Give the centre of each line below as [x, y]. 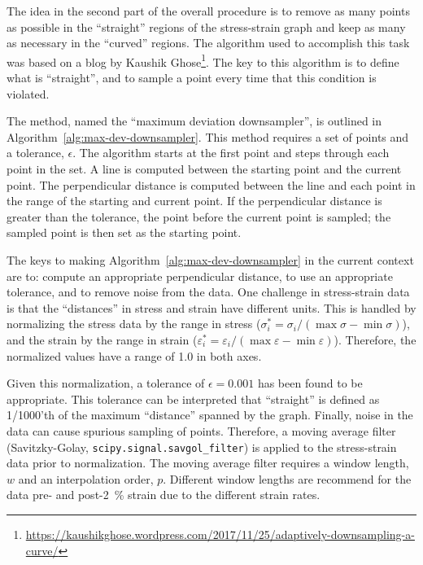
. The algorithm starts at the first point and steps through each [231, 153]
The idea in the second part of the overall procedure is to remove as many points [208, 11]
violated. [28, 93]
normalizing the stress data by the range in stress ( [134, 324]
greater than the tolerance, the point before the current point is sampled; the [199, 216]
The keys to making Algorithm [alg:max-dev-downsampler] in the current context [210, 259]
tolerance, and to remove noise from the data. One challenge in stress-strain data [208, 292]
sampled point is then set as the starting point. [124, 232]
